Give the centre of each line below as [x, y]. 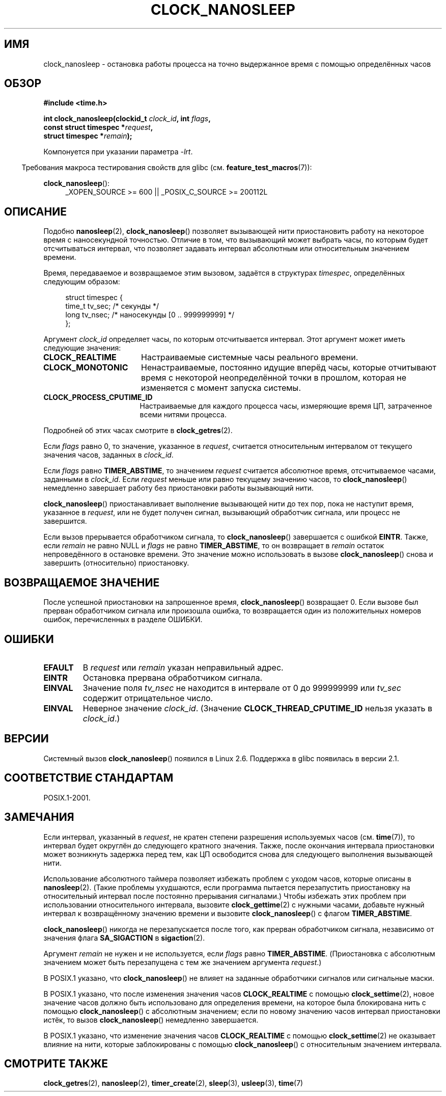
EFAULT [59, 667]
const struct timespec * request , [98, 127]
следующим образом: [82, 282]
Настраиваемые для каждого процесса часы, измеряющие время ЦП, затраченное [286, 406]
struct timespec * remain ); [88, 136]
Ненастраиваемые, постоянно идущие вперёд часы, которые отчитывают [289, 368]
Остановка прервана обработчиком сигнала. [173, 677]
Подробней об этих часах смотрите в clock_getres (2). [138, 431]
